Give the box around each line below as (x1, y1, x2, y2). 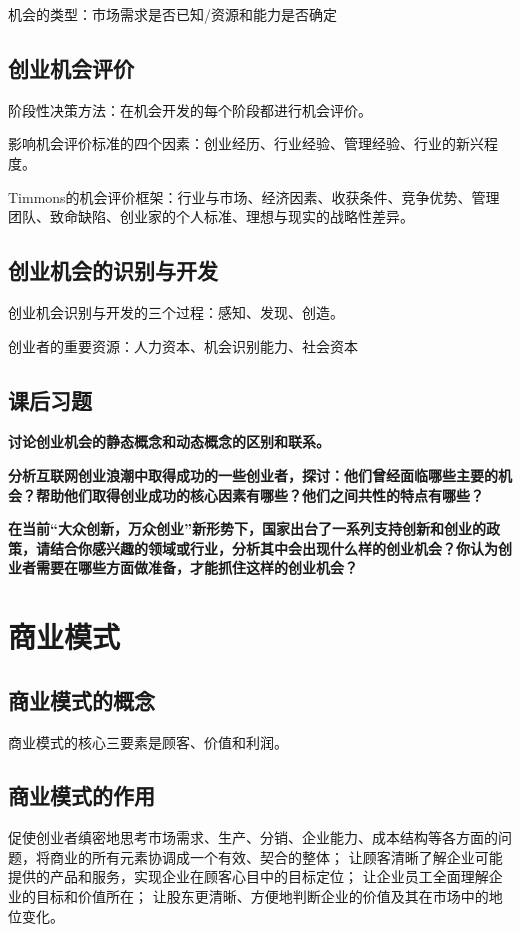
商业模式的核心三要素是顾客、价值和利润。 (8, 731, 288, 752)
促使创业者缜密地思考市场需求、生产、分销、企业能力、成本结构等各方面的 (8, 827, 498, 848)
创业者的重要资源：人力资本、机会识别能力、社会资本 (8, 335, 358, 356)
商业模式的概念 (8, 684, 155, 715)
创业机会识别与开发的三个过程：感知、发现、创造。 (8, 301, 344, 322)
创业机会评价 (8, 52, 134, 83)
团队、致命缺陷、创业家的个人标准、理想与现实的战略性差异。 (8, 206, 414, 227)
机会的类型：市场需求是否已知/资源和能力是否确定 (8, 4, 337, 24)
